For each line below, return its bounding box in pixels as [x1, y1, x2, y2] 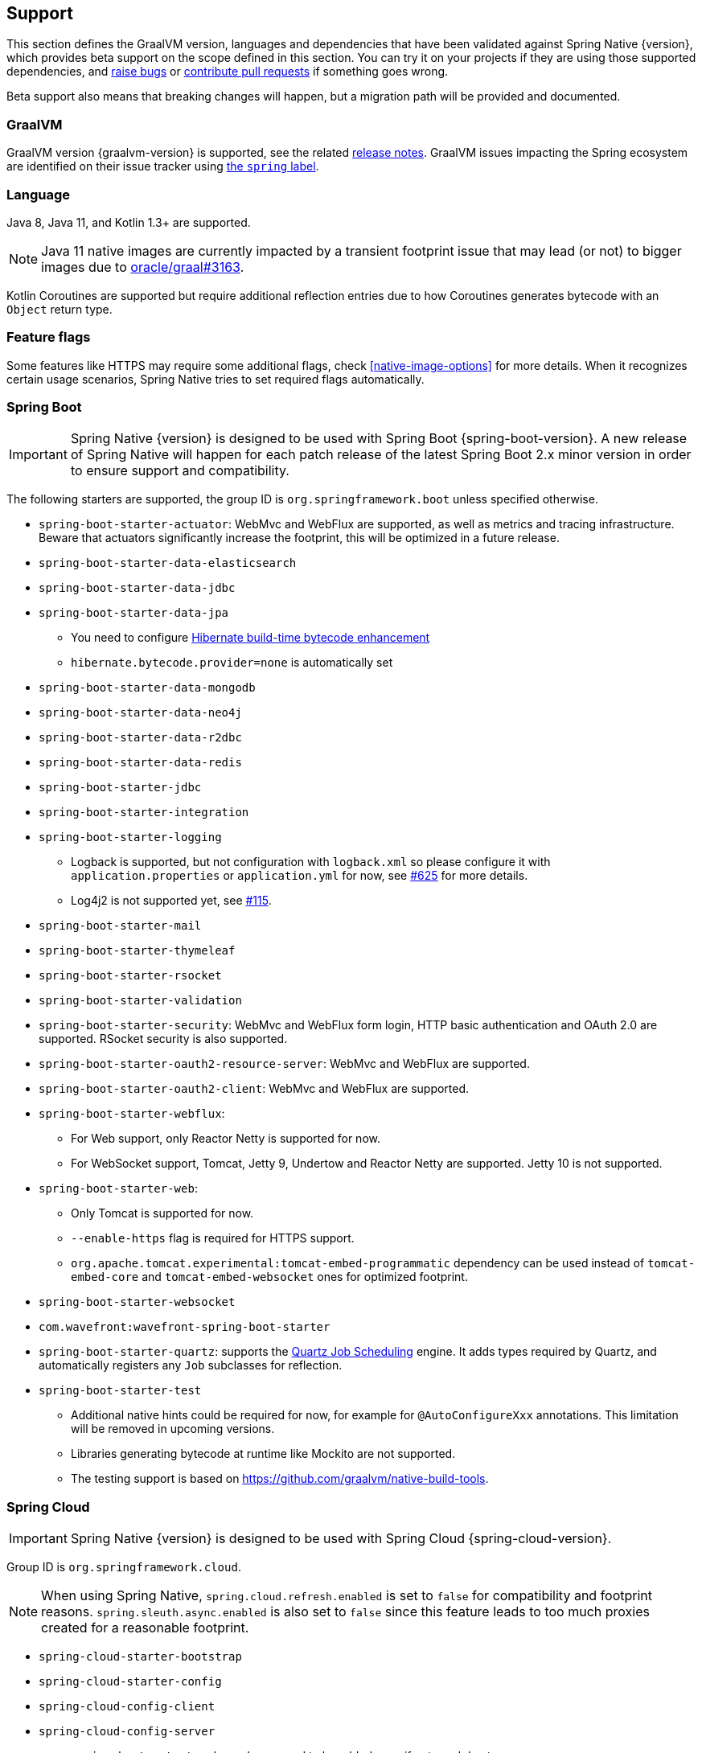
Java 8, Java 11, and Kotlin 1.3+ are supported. [6, 215, 251, 229]
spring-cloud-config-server [39, 1725, 216, 1739]
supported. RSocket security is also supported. [39, 1032, 288, 1046]
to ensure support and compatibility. [70, 462, 289, 479]
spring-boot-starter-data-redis [39, 756, 242, 770]
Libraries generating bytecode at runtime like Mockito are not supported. [71, 1447, 456, 1461]
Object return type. [6, 302, 113, 316]
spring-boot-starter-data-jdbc [39, 581, 236, 595]
